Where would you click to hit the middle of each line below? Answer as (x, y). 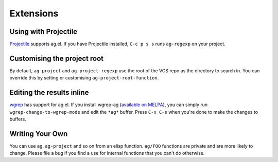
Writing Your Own (39, 134)
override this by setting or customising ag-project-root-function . (84, 78)
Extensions (34, 13)
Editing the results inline (49, 93)
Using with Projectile (44, 32)
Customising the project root (57, 58)
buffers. (18, 119)
